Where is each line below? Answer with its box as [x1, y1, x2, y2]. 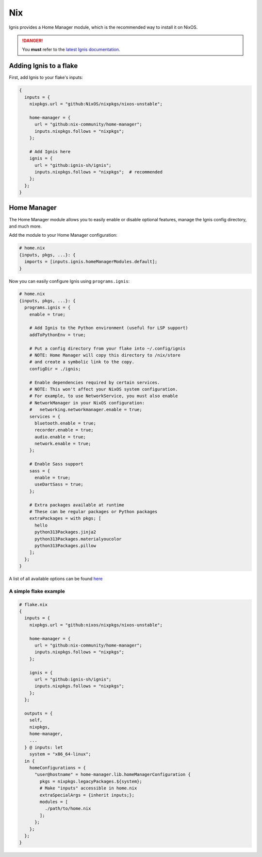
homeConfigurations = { [29, 765, 86, 770]
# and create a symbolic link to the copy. [29, 359, 134, 365]
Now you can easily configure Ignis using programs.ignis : [9, 278, 130, 284]
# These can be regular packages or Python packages [29, 508, 158, 514]
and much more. [9, 223, 42, 229]
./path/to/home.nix [44, 806, 91, 811]
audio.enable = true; [34, 434, 86, 439]
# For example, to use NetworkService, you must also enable [29, 393, 178, 399]
